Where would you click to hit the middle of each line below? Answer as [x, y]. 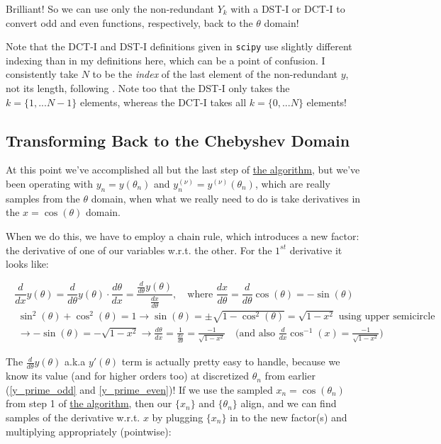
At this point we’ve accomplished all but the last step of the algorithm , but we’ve [183, 170]
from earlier [290, 376]
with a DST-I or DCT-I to [288, 8]
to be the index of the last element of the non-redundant [215, 74]
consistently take [42, 74]
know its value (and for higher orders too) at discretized [128, 376]
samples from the [43, 198]
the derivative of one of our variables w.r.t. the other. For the [139, 250]
